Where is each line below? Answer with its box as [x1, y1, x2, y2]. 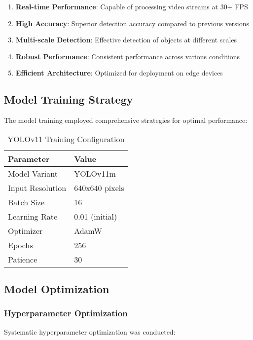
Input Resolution [8, 182, 67, 193]
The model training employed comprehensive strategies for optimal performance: [4, 115, 248, 125]
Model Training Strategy [4, 92, 133, 107]
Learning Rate [8, 210, 58, 222]
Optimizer [8, 225, 43, 236]
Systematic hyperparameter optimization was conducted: [4, 326, 176, 337]
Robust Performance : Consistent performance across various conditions [15, 51, 240, 61]
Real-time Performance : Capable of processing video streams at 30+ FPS [15, 1, 248, 11]
